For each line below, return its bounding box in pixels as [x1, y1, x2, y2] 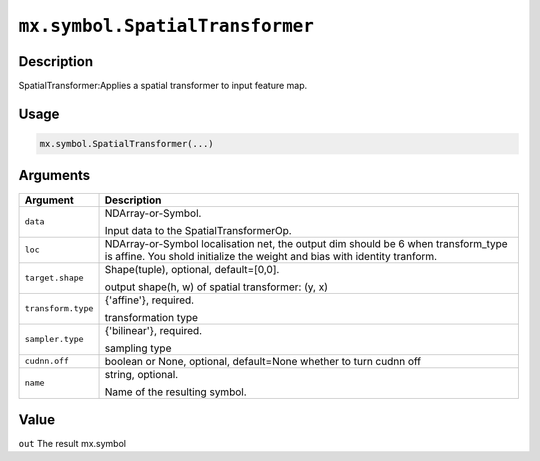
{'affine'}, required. [104, 293, 195, 307]
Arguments [18, 167, 91, 184]
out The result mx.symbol [18, 438, 127, 450]
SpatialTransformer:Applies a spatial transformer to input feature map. [18, 80, 308, 92]
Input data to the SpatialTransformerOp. [104, 223, 292, 237]
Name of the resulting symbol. [104, 385, 247, 399]
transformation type [104, 310, 199, 324]
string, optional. [104, 367, 179, 381]
